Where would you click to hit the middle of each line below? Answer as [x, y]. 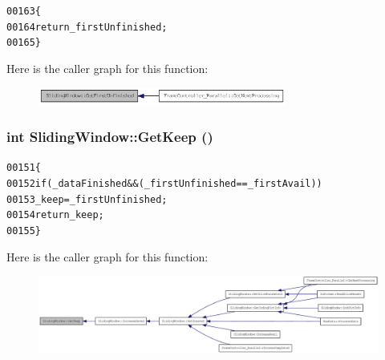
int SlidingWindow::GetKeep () [110, 136]
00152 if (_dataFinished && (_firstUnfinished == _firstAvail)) [164, 183]
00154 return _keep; [55, 215]
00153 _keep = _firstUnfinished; [87, 199]
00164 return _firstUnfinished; [87, 27]
